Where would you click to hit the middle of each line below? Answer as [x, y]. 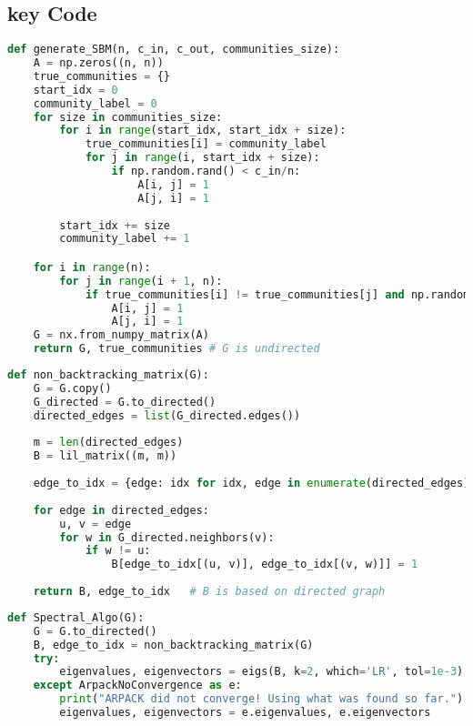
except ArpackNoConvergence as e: [137, 686]
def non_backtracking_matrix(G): [108, 375]
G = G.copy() [72, 388]
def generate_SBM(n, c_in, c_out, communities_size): [174, 50]
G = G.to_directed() [95, 631]
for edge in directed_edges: [121, 510]
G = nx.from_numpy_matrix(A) [121, 335]
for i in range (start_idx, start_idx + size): [203, 131]
